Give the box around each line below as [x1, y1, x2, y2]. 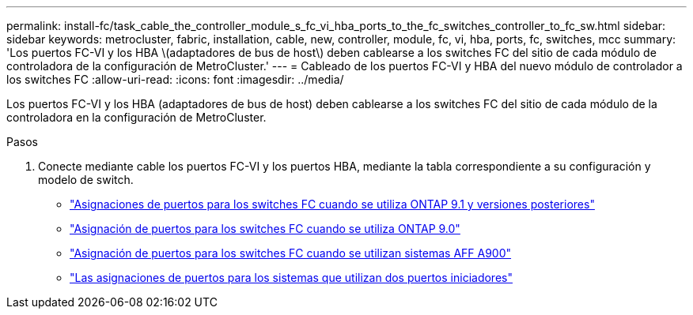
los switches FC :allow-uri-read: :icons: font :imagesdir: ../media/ [6, 73, 344, 86]
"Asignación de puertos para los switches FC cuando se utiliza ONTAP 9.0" [70, 222, 460, 235]
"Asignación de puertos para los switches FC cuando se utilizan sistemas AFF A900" [70, 246, 512, 260]
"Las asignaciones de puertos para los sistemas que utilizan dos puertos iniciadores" [70, 271, 513, 284]
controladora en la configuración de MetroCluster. [6, 111, 267, 124]
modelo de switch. [38, 173, 134, 186]
